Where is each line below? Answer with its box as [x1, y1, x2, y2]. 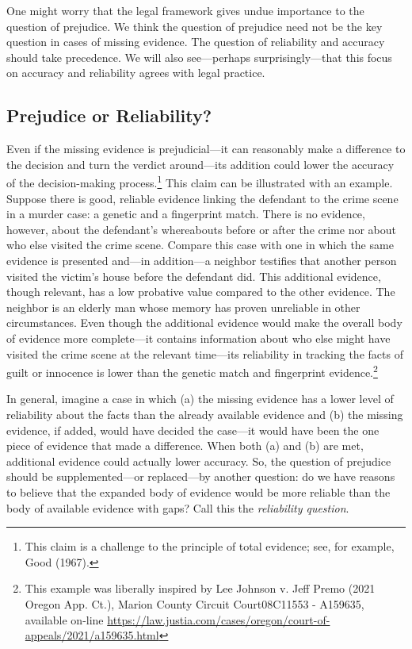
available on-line [25, 611, 104, 628]
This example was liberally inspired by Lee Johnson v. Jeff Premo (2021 [25, 580, 376, 597]
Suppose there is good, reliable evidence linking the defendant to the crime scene [6, 190, 399, 206]
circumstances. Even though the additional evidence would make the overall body [6, 314, 402, 331]
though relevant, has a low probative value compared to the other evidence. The [6, 283, 395, 300]
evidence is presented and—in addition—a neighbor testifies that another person [6, 252, 397, 268]
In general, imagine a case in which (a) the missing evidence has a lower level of [6, 390, 394, 407]
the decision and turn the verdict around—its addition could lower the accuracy [6, 156, 395, 172]
